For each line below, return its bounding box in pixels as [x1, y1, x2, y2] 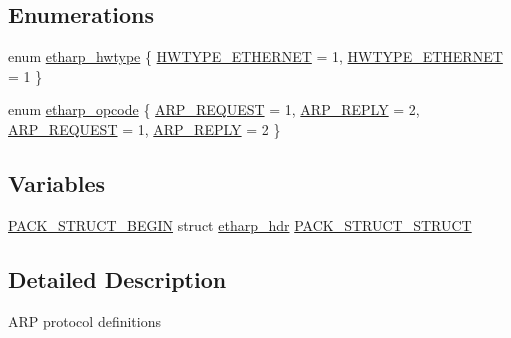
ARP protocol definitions [8, 310, 161, 331]
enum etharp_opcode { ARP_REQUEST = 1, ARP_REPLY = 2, [8, 99, 420, 120]
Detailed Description [8, 263, 227, 294]
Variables [8, 167, 106, 198]
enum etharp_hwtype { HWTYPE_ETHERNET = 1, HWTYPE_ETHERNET [8, 46, 503, 67]
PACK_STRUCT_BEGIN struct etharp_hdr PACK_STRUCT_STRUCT [8, 214, 472, 235]
